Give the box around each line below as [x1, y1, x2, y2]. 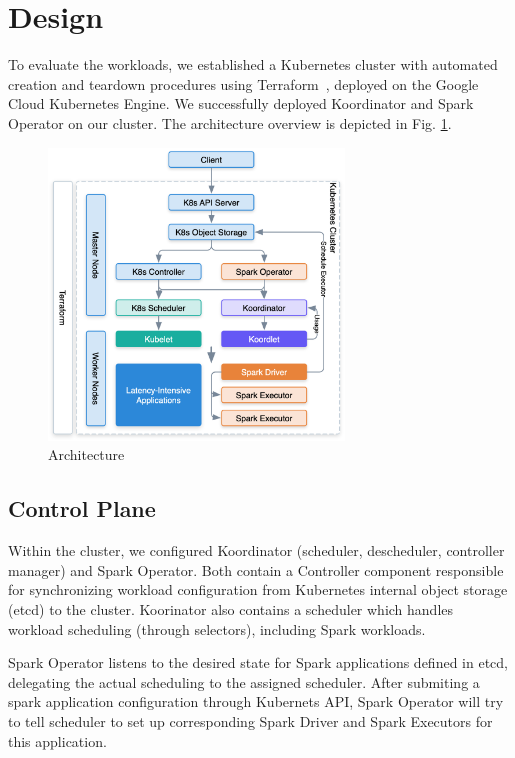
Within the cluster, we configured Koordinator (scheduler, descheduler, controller [8, 540, 505, 561]
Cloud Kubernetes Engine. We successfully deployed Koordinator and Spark [8, 93, 474, 114]
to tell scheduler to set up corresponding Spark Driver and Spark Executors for [8, 710, 493, 731]
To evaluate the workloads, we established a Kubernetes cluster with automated [8, 54, 498, 75]
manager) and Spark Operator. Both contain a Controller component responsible [8, 559, 504, 580]
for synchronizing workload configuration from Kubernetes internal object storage [8, 579, 508, 600]
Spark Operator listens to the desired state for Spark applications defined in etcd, [8, 652, 508, 673]
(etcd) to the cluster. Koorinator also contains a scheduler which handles [8, 598, 454, 619]
